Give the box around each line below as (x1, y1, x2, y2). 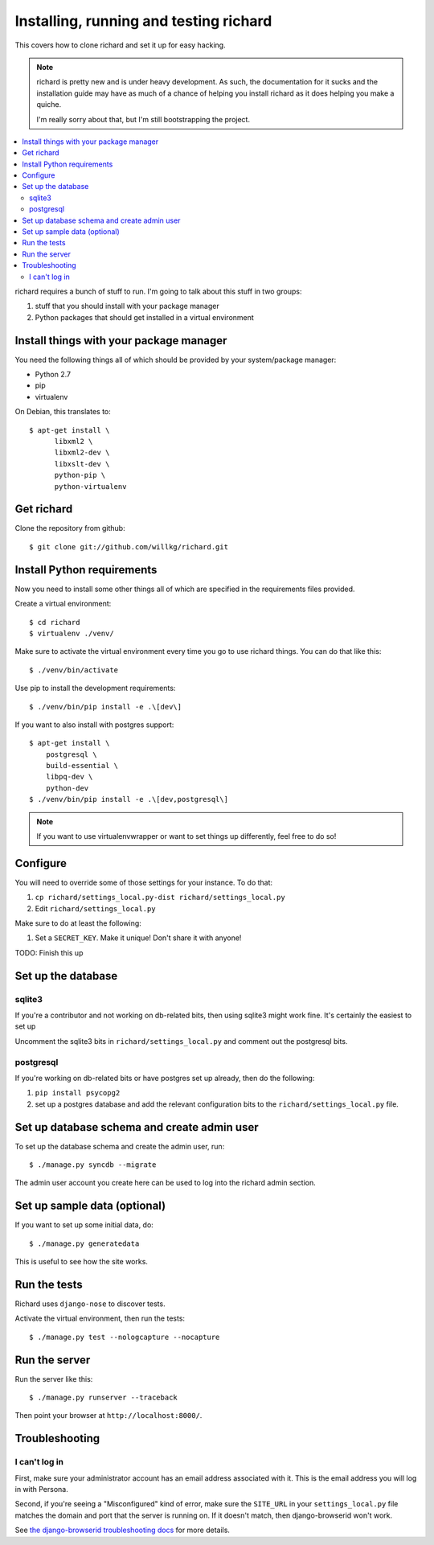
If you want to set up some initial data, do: (14, 1220, 154, 1230)
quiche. (36, 100, 62, 109)
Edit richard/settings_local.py (35, 903, 156, 913)
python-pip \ (54, 470, 106, 480)
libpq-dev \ (45, 772, 93, 782)
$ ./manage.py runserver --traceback (29, 1393, 178, 1403)
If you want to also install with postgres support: (14, 720, 174, 729)
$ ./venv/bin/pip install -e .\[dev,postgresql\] (29, 795, 229, 804)
